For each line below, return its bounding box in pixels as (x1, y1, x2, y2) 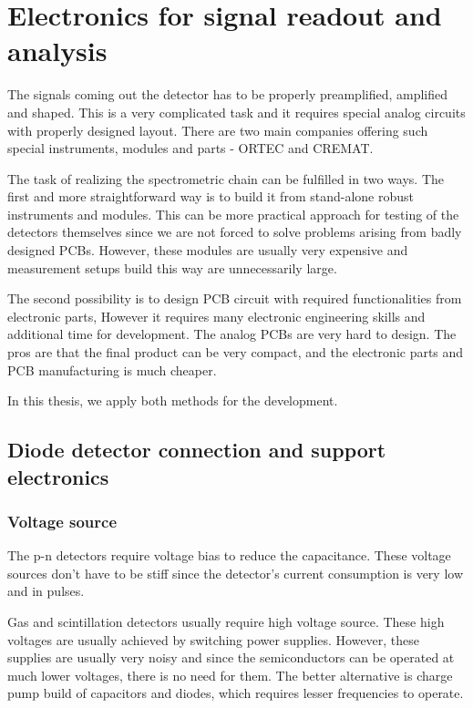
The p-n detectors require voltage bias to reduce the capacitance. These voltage (7, 546, 451, 565)
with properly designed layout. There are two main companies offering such (7, 120, 428, 139)
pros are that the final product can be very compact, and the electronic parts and (7, 343, 464, 362)
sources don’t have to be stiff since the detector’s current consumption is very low (7, 563, 464, 582)
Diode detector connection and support (7, 436, 386, 464)
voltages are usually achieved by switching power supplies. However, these (7, 630, 420, 649)
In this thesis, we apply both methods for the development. (7, 391, 338, 410)
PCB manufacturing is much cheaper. (7, 360, 217, 379)
